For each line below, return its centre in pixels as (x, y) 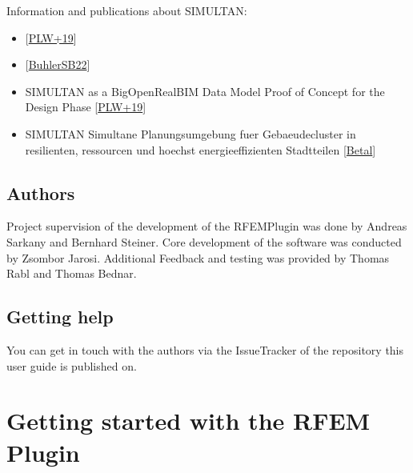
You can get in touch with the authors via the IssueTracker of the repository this (205, 349)
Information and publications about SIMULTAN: (127, 10)
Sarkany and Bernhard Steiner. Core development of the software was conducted (204, 241)
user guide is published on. (72, 365)
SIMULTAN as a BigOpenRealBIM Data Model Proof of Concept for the (205, 91)
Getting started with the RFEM (188, 421)
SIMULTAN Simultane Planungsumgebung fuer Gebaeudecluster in (190, 133)
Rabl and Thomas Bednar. (72, 273)
